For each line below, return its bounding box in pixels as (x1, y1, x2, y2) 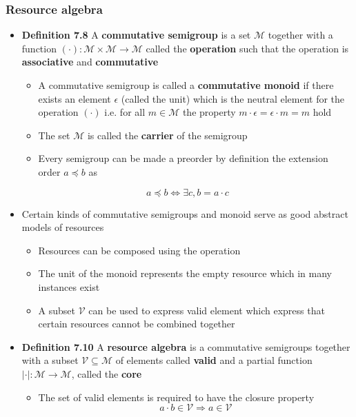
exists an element (38, 91, 111, 105)
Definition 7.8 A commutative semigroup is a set (21, 28, 251, 42)
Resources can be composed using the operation (38, 243, 241, 257)
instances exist (38, 279, 100, 294)
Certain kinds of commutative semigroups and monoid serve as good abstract (21, 206, 348, 221)
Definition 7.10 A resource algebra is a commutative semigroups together (21, 339, 350, 354)
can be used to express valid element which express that (88, 303, 325, 317)
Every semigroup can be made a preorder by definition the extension (38, 151, 328, 165)
